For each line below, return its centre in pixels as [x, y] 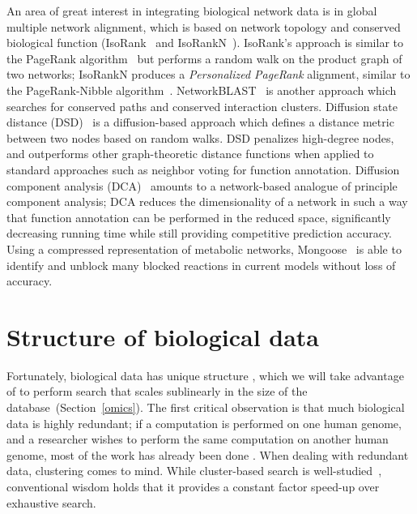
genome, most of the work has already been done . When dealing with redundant [208, 454]
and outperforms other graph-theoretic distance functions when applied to [190, 154]
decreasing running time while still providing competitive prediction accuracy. [199, 233]
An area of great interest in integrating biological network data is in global [192, 11]
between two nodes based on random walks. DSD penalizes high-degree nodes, [200, 137]
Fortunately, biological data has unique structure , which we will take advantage [205, 375]
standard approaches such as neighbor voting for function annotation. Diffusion [203, 169]
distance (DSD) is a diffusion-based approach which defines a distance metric [200, 122]
